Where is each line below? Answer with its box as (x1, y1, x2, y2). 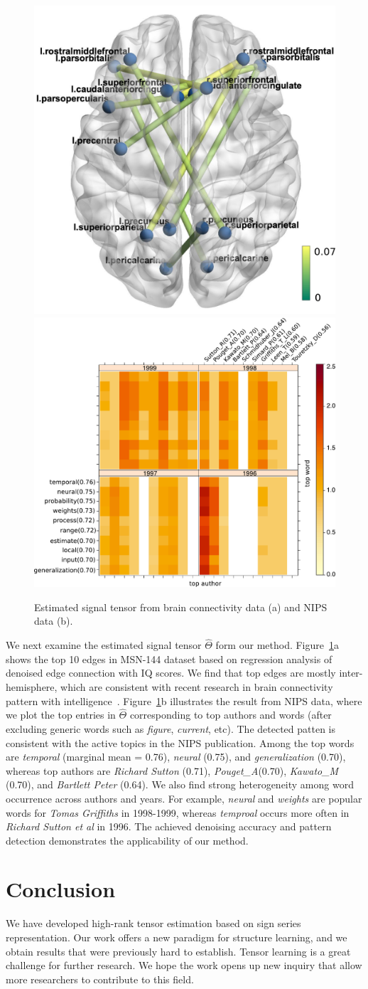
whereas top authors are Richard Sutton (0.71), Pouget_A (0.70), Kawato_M (6, 763, 339, 778)
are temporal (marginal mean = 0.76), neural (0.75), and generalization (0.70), (6, 749, 346, 764)
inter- (339, 665, 363, 680)
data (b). (34, 613, 73, 628)
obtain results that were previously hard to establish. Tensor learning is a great (6, 943, 351, 958)
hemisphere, (6, 679, 58, 694)
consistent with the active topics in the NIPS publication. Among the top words (6, 735, 355, 750)
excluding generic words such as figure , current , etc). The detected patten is (6, 721, 336, 736)
